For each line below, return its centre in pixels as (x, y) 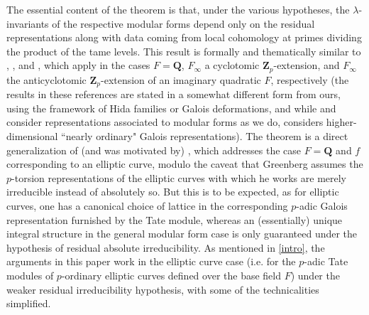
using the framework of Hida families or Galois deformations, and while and (171, 108)
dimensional (32, 136)
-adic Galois (322, 206)
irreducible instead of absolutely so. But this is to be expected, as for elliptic (173, 192)
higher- (341, 122)
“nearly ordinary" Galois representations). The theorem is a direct (205, 136)
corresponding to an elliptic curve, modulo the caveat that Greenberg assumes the (185, 164)
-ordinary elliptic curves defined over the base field (171, 275)
